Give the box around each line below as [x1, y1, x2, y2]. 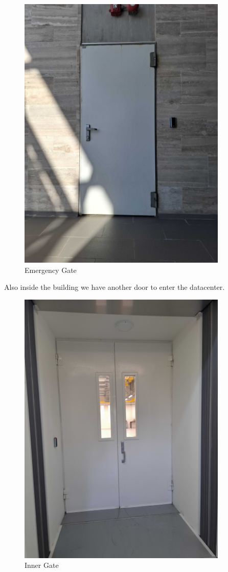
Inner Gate [25, 560, 59, 570]
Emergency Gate [25, 264, 77, 275]
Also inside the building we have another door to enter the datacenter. [4, 282, 225, 292]
